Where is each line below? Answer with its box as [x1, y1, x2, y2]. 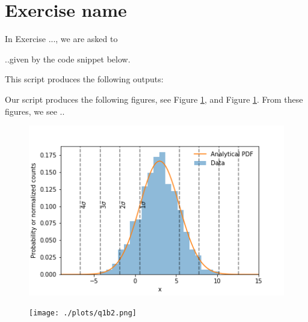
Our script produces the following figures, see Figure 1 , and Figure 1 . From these [5, 93, 303, 105]
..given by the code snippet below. [5, 52, 131, 65]
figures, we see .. [5, 105, 65, 117]
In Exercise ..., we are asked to [5, 32, 118, 45]
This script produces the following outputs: [5, 73, 164, 85]
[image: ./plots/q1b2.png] [29, 309, 137, 318]
